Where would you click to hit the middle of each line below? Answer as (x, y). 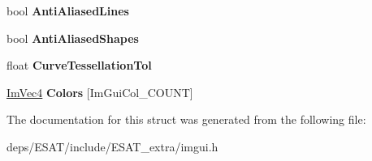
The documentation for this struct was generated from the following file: (186, 119)
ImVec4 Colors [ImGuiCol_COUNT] (100, 92)
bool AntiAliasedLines (68, 11)
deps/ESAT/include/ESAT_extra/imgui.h (112, 146)
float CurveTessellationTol (79, 65)
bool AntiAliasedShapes (73, 38)
